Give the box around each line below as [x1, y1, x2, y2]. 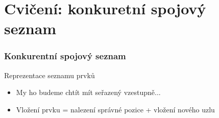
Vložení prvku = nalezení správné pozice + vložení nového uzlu [16, 104, 215, 114]
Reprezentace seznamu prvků [4, 69, 95, 80]
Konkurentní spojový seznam [4, 50, 126, 62]
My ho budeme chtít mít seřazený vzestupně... [16, 87, 161, 98]
